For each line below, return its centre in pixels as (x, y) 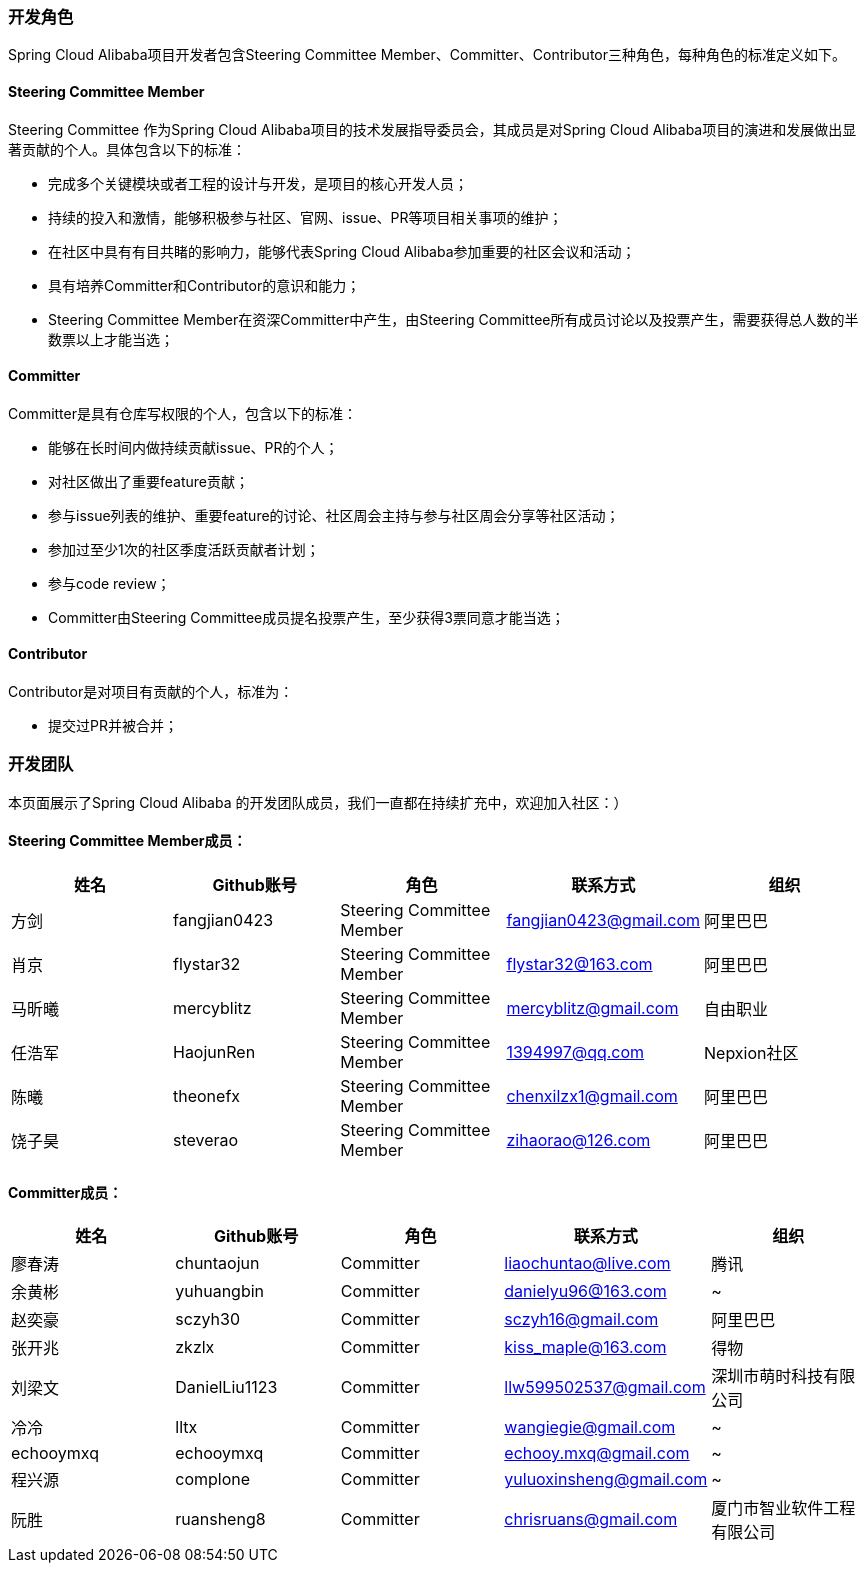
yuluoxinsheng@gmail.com (606, 1479)
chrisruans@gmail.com (591, 1519)
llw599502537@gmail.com (605, 1387)
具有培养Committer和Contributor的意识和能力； (204, 285)
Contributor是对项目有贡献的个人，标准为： (151, 692)
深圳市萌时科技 (767, 1376)
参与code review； (109, 583)
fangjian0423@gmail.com (603, 920)
